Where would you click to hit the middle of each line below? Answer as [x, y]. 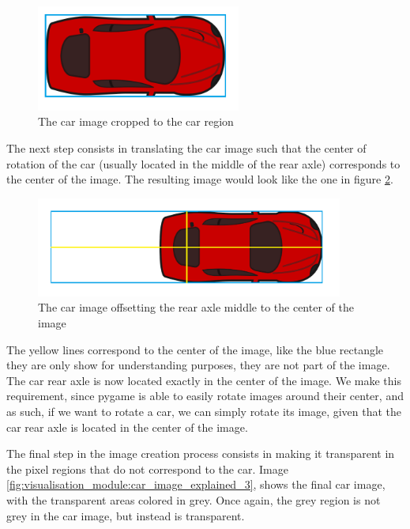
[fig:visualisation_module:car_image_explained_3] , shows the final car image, [196, 484]
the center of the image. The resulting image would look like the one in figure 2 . [200, 179]
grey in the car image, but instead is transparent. [126, 515]
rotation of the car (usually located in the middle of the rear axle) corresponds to [203, 163]
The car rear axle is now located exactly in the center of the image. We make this [204, 380]
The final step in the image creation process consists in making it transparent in [201, 453]
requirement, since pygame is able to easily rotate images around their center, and [205, 396]
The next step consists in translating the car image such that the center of [186, 147]
